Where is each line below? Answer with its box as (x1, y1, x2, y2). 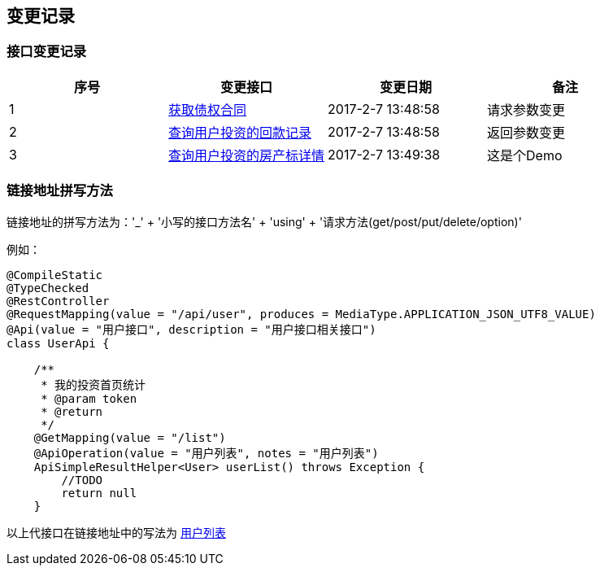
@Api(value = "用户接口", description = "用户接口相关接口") (7, 322, 376, 336)
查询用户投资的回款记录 (168, 124, 312, 141)
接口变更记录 (7, 43, 87, 60)
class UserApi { (7, 336, 110, 350)
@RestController (7, 294, 110, 308)
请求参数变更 (487, 101, 566, 118)
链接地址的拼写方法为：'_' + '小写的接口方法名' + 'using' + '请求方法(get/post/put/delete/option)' (7, 214, 522, 229)
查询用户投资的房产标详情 (168, 146, 325, 164)
